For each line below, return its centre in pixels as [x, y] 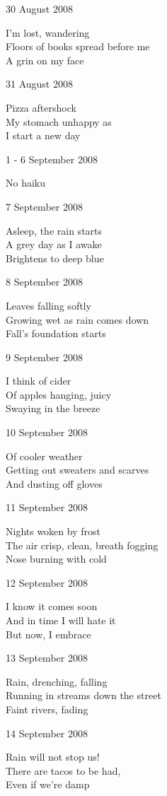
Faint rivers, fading [47, 709]
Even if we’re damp [48, 784]
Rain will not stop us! [53, 757]
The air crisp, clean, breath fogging [82, 545]
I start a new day [43, 135]
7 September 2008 [44, 206]
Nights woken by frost [53, 531]
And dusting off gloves [54, 483]
